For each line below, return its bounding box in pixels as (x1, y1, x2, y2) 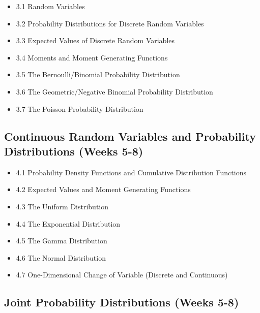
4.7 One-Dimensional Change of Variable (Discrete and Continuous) (16, 269, 228, 280)
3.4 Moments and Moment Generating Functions (16, 52, 168, 62)
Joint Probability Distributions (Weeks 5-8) (4, 294, 239, 310)
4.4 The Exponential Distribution (16, 218, 121, 229)
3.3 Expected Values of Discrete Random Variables (16, 35, 175, 46)
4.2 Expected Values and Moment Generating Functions (16, 184, 191, 195)
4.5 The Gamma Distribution (16, 235, 107, 246)
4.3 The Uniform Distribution (16, 201, 109, 211)
